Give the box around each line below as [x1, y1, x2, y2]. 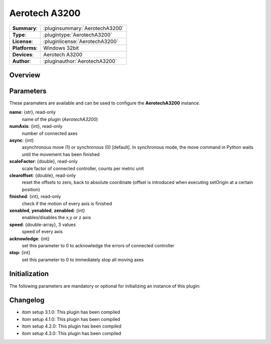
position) [22, 186, 40, 193]
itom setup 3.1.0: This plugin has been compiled [22, 309, 120, 315]
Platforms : [12, 44, 38, 51]
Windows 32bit [43, 44, 79, 51]
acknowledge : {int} [9, 236, 50, 242]
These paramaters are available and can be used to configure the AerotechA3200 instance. [9, 100, 200, 106]
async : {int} [9, 137, 34, 143]
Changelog [9, 296, 45, 304]
